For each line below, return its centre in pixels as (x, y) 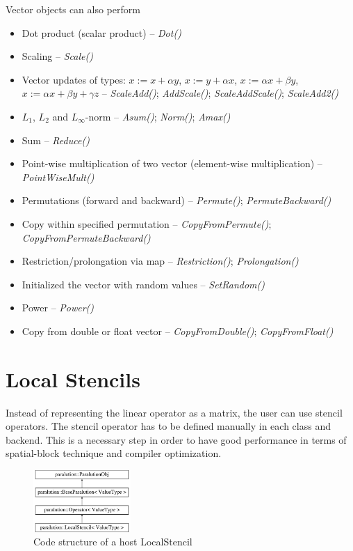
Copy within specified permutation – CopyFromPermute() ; (147, 223)
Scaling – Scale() (57, 56)
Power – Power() (58, 308)
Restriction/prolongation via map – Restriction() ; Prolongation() (160, 261)
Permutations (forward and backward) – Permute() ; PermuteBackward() (176, 200)
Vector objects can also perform (73, 9)
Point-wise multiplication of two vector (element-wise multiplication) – (172, 163)
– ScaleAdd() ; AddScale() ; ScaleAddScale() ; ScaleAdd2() (220, 93)
